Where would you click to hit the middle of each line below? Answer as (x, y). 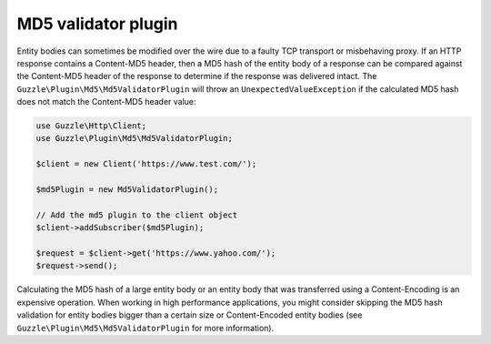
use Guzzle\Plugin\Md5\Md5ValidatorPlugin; (135, 138)
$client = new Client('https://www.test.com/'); (146, 164)
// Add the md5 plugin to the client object (137, 215)
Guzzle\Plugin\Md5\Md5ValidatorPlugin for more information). (145, 328)
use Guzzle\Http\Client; (91, 126)
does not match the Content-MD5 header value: (106, 102)
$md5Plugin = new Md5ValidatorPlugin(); (127, 190)
